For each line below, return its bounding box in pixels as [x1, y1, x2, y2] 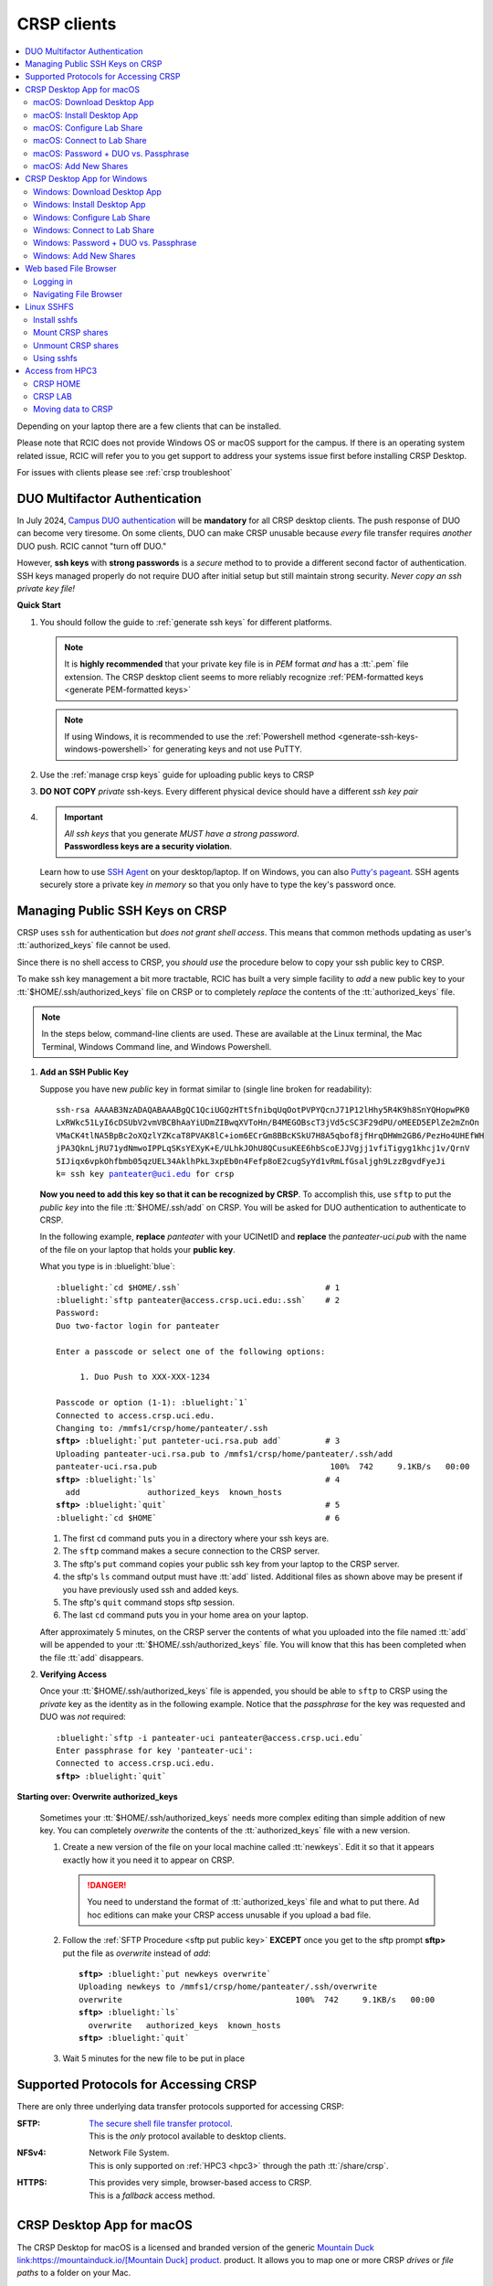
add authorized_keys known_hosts [65, 1487, 283, 1497]
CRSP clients [16, 14, 117, 34]
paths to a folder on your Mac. [16, 2268, 131, 2279]
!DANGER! [87, 1880, 127, 1891]
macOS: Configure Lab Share [33, 122, 143, 133]
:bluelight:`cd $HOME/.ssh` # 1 [56, 1282, 341, 1293]
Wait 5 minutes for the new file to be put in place [62, 2053, 246, 2064]
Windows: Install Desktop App [33, 199, 146, 210]
